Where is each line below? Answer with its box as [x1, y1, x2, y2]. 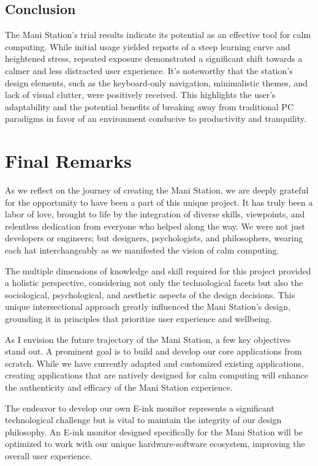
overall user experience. [5, 449, 93, 462]
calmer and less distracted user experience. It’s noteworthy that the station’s [5, 64, 293, 77]
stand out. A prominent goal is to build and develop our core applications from [5, 345, 302, 358]
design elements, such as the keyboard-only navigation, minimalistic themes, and [5, 76, 308, 89]
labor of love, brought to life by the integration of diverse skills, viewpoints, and [5, 208, 305, 220]
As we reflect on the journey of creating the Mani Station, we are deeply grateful [5, 184, 309, 197]
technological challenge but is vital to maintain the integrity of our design [5, 413, 282, 426]
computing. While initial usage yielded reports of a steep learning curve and [5, 40, 290, 53]
